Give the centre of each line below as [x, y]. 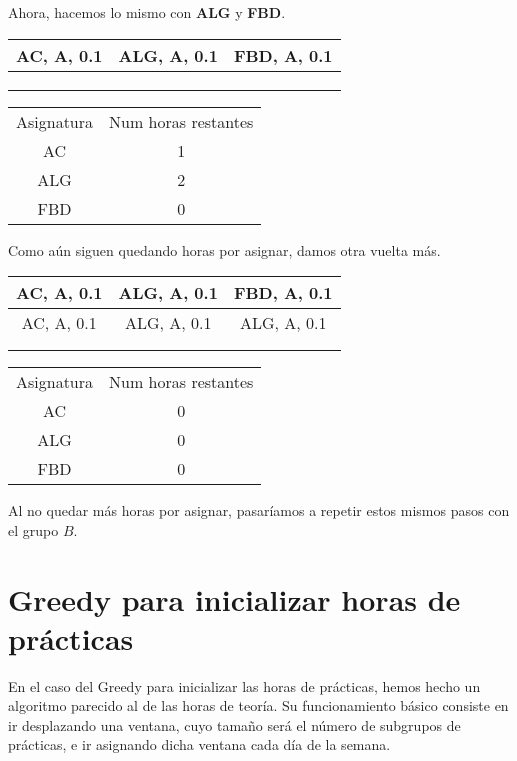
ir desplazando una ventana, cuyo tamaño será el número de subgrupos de [234, 724]
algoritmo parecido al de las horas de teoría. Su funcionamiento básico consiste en [258, 705]
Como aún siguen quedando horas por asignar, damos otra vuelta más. [224, 249]
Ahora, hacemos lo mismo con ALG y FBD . [147, 12]
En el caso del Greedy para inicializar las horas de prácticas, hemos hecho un [244, 685]
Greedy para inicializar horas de [234, 598]
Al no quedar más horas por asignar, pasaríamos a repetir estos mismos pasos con [259, 510]
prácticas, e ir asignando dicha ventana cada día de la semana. [199, 744]
